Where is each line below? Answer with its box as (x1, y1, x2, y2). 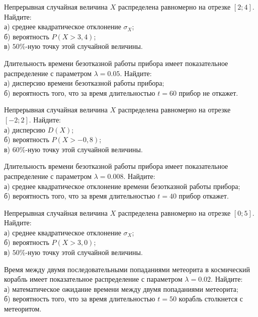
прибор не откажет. (179, 87, 238, 98)
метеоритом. (4, 303, 42, 314)
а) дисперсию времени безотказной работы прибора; (4, 78, 164, 88)
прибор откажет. (179, 191, 229, 201)
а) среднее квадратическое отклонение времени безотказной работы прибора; (4, 180, 240, 191)
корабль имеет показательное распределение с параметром (4, 274, 183, 284)
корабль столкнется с (179, 293, 243, 304)
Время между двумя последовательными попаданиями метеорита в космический (4, 264, 250, 274)
